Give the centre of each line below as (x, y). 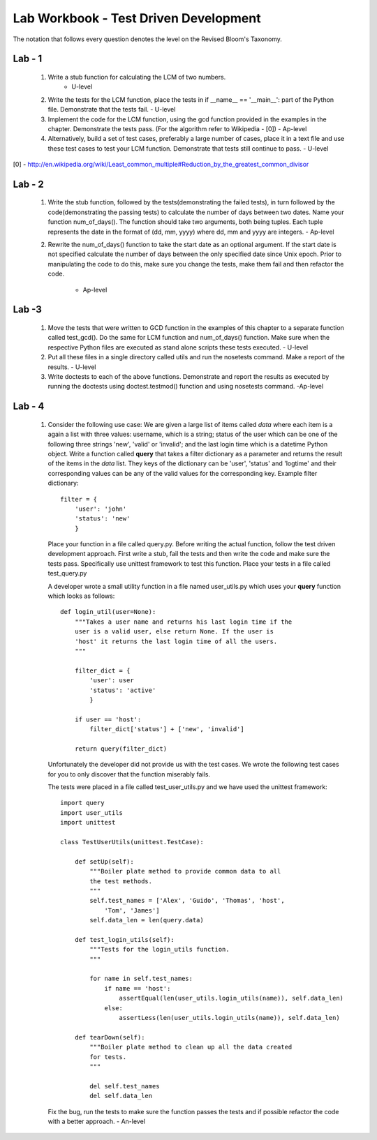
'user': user (112, 681)
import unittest (88, 823)
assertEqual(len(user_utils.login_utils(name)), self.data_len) (231, 998)
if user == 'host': (108, 719)
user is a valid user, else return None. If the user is (174, 632)
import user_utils (92, 812)
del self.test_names (125, 1086)
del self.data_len (121, 1096)
